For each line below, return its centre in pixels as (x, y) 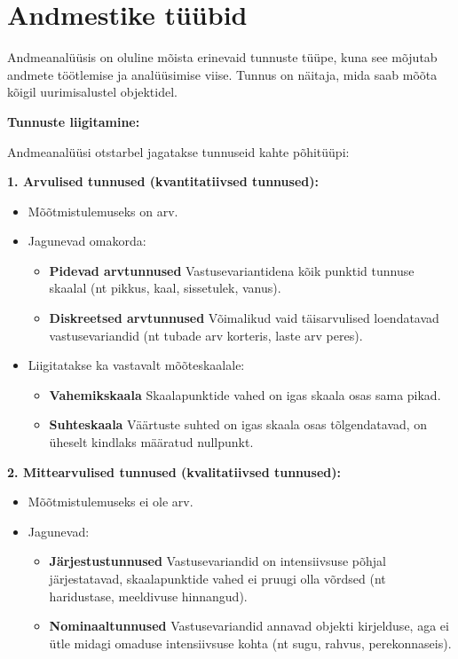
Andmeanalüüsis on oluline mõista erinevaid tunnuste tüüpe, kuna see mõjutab (222, 57)
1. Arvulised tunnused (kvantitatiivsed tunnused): (163, 181)
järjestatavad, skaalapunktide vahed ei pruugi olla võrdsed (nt (217, 578)
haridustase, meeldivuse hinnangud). (148, 596)
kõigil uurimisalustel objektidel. (92, 92)
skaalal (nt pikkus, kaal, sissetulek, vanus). (165, 288)
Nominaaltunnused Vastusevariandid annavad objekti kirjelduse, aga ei (249, 626)
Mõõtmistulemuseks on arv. (103, 211)
